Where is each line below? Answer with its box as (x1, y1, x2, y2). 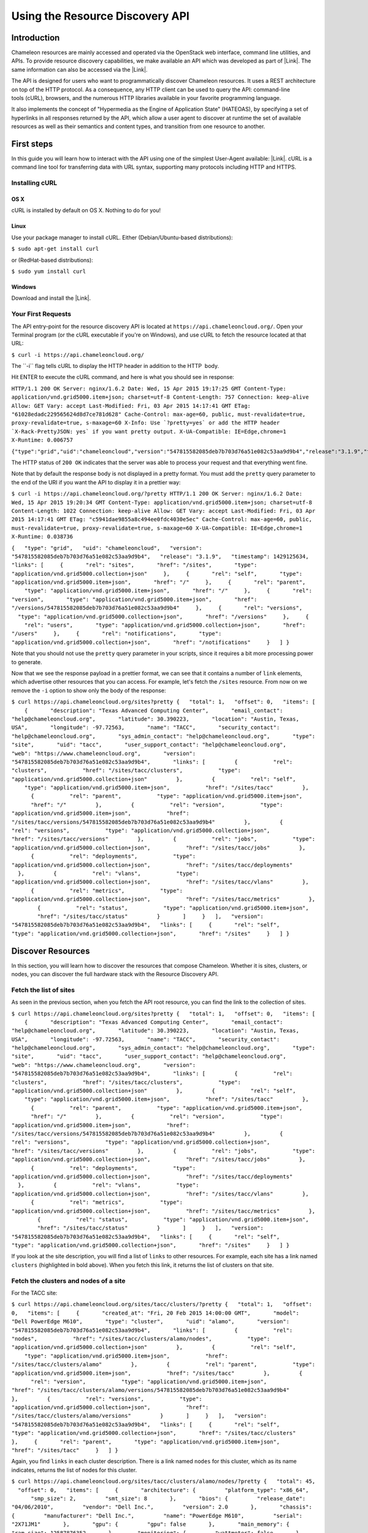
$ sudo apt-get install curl (11, 245, 99, 253)
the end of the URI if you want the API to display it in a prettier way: (11, 478, 181, 486)
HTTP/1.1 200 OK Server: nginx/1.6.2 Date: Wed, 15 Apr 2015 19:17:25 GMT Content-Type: (11, 385, 286, 392)
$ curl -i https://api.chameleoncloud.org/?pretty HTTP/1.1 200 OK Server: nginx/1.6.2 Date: (11, 491, 303, 497)
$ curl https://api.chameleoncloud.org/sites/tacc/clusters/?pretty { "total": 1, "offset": (11, 1301, 312, 1308)
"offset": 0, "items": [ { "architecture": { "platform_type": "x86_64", (17, 1486, 309, 1493)
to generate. (11, 658, 42, 665)
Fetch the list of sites (11, 985, 75, 994)
